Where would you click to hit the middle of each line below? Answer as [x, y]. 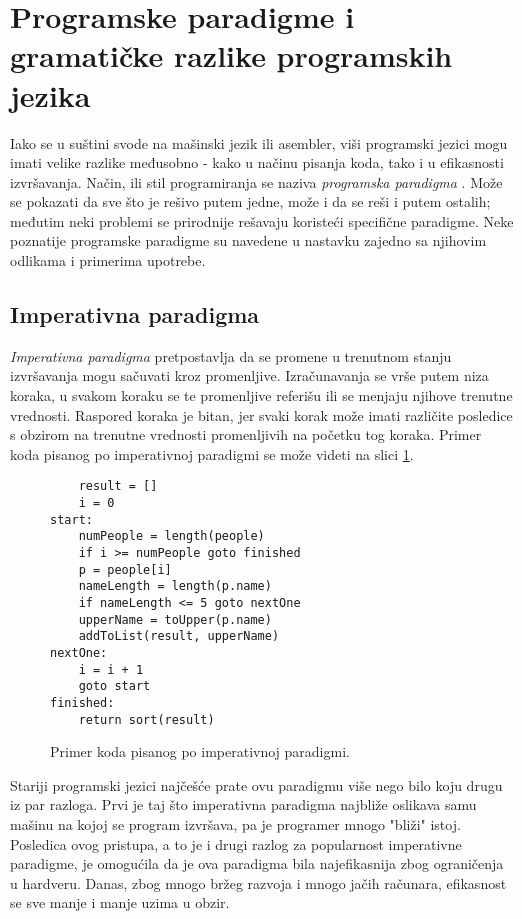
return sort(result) [146, 719]
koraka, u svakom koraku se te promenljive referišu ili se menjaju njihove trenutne [261, 395]
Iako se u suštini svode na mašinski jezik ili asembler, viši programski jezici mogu [259, 142]
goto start [114, 686]
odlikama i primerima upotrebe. [108, 260]
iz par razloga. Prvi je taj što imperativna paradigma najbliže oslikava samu [243, 804]
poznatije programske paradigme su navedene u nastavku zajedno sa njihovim [248, 240]
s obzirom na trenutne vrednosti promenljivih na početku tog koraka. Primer [246, 434]
